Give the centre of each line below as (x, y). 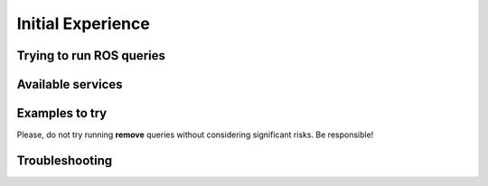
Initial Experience (84, 23)
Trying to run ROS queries (91, 56)
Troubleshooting (65, 160)
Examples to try (62, 113)
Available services (70, 84)
